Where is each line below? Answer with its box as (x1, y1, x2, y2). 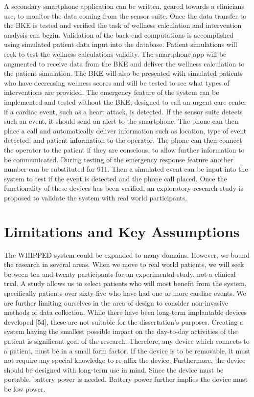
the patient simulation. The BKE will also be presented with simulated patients (4, 68, 243, 78)
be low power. (4, 383, 46, 394)
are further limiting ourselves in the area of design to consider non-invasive (4, 297, 228, 308)
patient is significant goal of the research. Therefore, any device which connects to (4, 335, 250, 346)
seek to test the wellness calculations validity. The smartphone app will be (4, 48, 227, 59)
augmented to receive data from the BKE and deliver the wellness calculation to (4, 58, 245, 68)
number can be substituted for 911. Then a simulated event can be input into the (4, 164, 248, 174)
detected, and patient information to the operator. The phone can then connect (4, 135, 242, 145)
